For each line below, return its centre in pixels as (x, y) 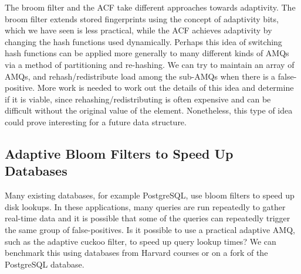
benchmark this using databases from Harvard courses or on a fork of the (136, 253)
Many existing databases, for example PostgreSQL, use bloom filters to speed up (150, 195)
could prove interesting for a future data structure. (96, 121)
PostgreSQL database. (45, 264)
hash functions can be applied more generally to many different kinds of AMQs (147, 53)
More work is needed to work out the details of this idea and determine (165, 88)
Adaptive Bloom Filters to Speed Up (119, 153)
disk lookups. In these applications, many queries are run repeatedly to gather (145, 206)
